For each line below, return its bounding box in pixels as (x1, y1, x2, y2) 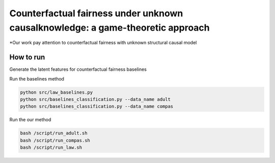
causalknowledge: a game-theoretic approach (9, 22, 210, 33)
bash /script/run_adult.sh (20, 130, 88, 136)
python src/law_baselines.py (20, 89, 93, 95)
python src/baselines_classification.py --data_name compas (20, 103, 174, 110)
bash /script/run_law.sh (20, 145, 82, 150)
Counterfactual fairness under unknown (9, 8, 183, 19)
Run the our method (9, 117, 51, 123)
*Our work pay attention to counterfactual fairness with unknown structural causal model (9, 40, 197, 46)
